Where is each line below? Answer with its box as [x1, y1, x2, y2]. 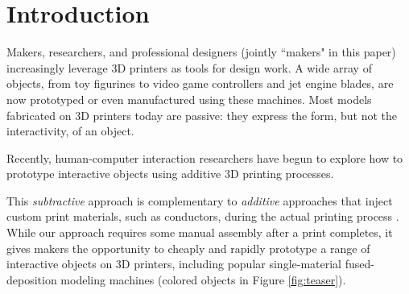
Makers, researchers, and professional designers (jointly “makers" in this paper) [6, 43, 396, 60]
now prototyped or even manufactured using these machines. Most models [6, 90, 372, 107]
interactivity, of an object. [6, 122, 134, 139]
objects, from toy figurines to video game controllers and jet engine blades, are [6, 75, 394, 92]
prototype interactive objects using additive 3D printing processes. [6, 165, 334, 182]
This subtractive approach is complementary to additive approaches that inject [6, 192, 393, 209]
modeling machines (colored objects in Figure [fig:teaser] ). [60, 271, 346, 288]
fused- [345, 255, 374, 272]
